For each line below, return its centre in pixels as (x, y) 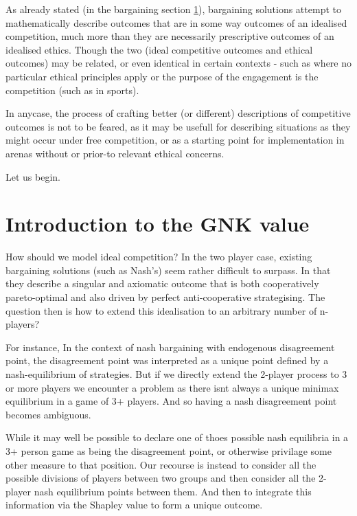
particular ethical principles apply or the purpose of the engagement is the (162, 76)
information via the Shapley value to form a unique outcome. (134, 505)
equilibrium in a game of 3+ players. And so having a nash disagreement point (171, 401)
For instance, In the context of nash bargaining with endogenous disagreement (170, 347)
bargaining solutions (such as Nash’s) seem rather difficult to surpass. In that (168, 270)
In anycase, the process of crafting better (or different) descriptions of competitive (178, 113)
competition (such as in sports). (72, 90)
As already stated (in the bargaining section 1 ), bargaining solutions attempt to (173, 9)
